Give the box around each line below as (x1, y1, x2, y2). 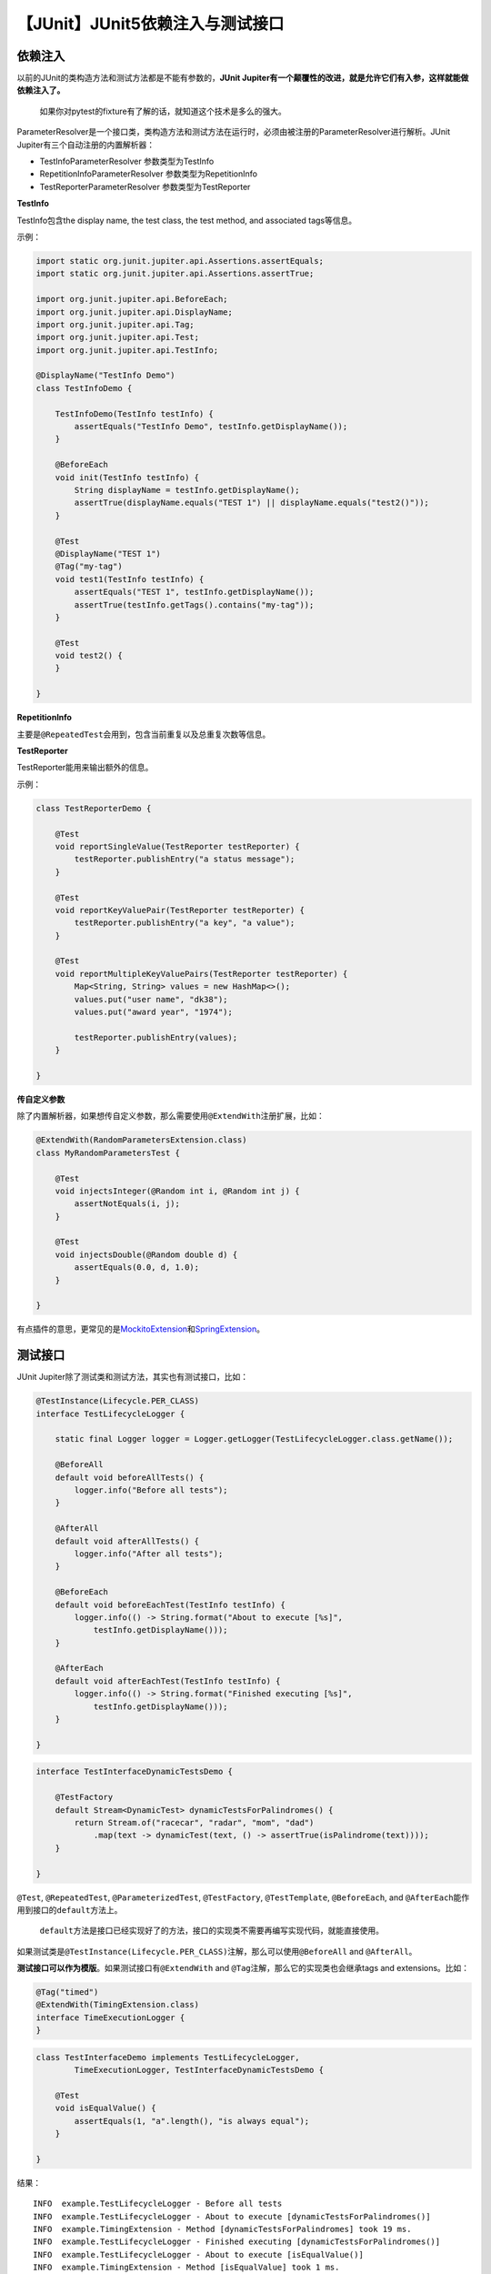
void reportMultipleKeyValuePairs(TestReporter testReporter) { (55, 969, 348, 979)
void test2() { (55, 650, 123, 661)
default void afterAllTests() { (55, 1535, 200, 1546)
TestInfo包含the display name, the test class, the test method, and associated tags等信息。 (16, 215, 357, 226)
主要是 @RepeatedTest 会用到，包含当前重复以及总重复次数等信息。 (16, 729, 271, 740)
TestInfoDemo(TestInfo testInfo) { (55, 408, 214, 418)
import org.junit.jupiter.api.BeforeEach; (35, 294, 228, 305)
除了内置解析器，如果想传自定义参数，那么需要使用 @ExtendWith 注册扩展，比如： (16, 1111, 325, 1122)
